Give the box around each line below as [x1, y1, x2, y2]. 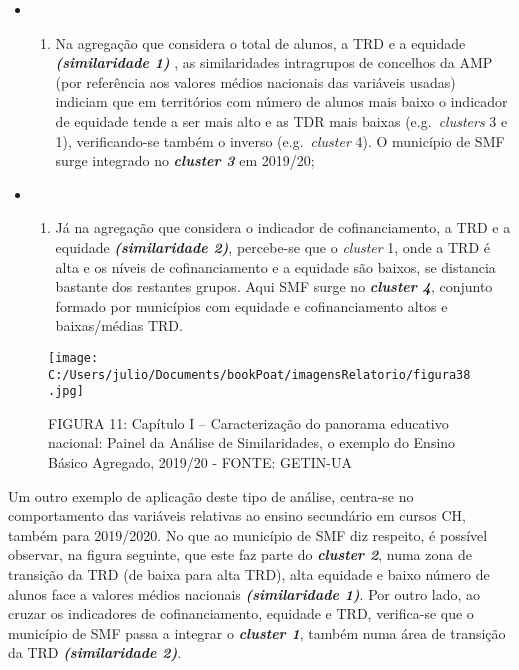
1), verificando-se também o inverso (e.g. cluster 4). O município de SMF [55, 130, 505, 151]
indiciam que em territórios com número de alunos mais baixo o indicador [55, 91, 508, 112]
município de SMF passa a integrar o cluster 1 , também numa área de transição [8, 622, 506, 643]
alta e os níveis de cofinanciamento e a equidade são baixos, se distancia [55, 256, 496, 277]
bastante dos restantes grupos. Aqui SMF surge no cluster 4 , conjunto [55, 276, 493, 297]
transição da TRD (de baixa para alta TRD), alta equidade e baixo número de [8, 564, 490, 585]
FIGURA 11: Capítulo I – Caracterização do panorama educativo [48, 412, 449, 433]
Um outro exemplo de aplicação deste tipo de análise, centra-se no [8, 485, 414, 506]
